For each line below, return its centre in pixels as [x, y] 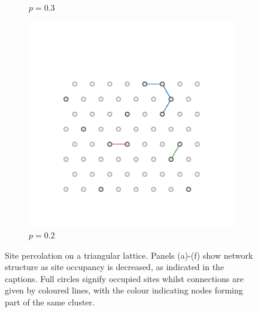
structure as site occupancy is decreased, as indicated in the [115, 267]
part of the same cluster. [50, 302]
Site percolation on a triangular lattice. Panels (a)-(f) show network [129, 255]
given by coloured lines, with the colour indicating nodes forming [124, 290]
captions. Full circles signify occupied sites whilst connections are [124, 278]
